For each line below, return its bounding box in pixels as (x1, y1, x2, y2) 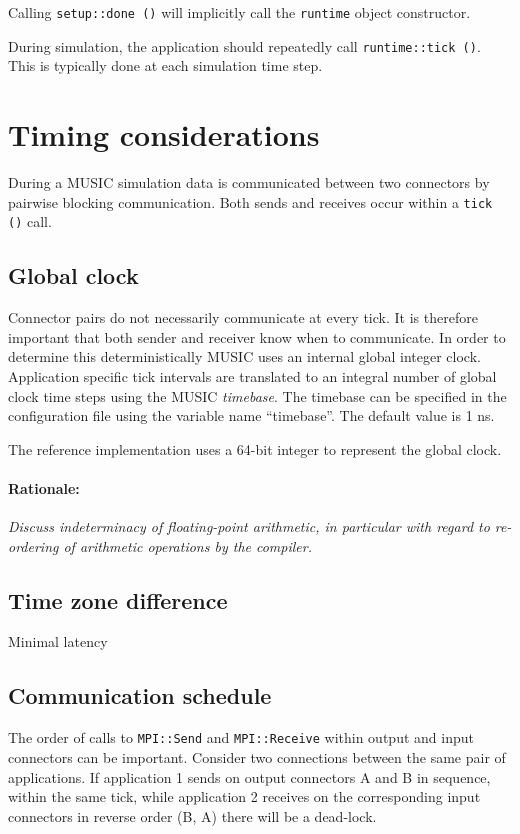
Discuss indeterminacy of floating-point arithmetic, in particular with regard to (8, 516, 490, 537)
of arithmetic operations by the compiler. (63, 535, 312, 556)
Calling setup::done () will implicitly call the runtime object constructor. (8, 2, 471, 22)
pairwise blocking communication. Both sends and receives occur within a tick (8, 191, 493, 212)
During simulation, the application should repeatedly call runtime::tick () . (8, 35, 481, 56)
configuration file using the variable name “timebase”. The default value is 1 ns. (8, 405, 495, 426)
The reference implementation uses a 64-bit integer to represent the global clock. (8, 438, 502, 459)
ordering (8, 535, 59, 556)
